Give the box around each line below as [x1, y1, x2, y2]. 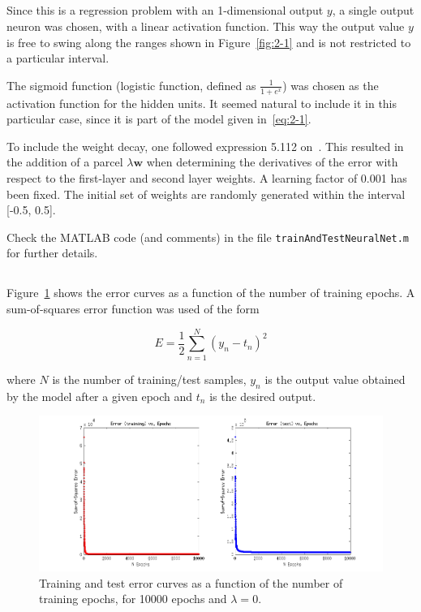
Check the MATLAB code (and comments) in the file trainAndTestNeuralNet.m [6, 228, 410, 245]
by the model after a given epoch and [6, 387, 193, 404]
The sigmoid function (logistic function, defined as [6, 76, 256, 93]
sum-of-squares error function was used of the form [6, 300, 260, 317]
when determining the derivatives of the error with [146, 153, 398, 170]
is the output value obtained [264, 370, 406, 387]
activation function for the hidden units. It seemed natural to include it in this [6, 94, 397, 111]
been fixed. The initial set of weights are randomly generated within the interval [6, 185, 406, 202]
